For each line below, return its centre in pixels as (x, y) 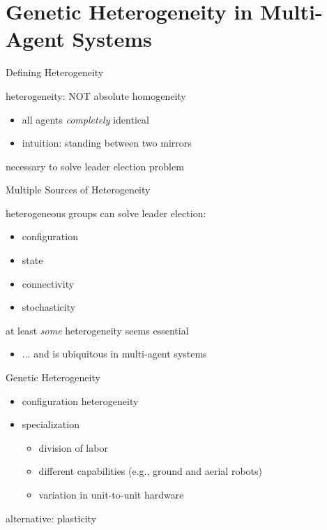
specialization (51, 424)
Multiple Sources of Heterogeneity (78, 190)
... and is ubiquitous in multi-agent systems (114, 354)
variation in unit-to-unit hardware (111, 494)
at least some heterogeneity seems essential (97, 330)
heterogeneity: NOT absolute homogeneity (96, 95)
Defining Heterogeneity (55, 72)
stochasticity (49, 307)
